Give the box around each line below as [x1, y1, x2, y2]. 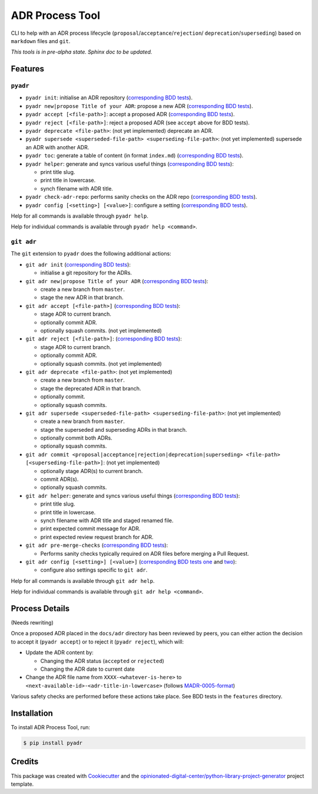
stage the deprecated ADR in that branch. [40, 385, 141, 392]
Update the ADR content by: [25, 649, 94, 656]
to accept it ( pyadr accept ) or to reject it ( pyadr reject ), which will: [11, 638, 184, 645]
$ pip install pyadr [23, 740, 82, 746]
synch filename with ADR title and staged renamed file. [40, 517, 174, 524]
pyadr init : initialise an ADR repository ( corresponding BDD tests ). [25, 94, 193, 101]
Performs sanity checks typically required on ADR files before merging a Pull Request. [40, 550, 250, 557]
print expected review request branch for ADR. [40, 533, 154, 540]
